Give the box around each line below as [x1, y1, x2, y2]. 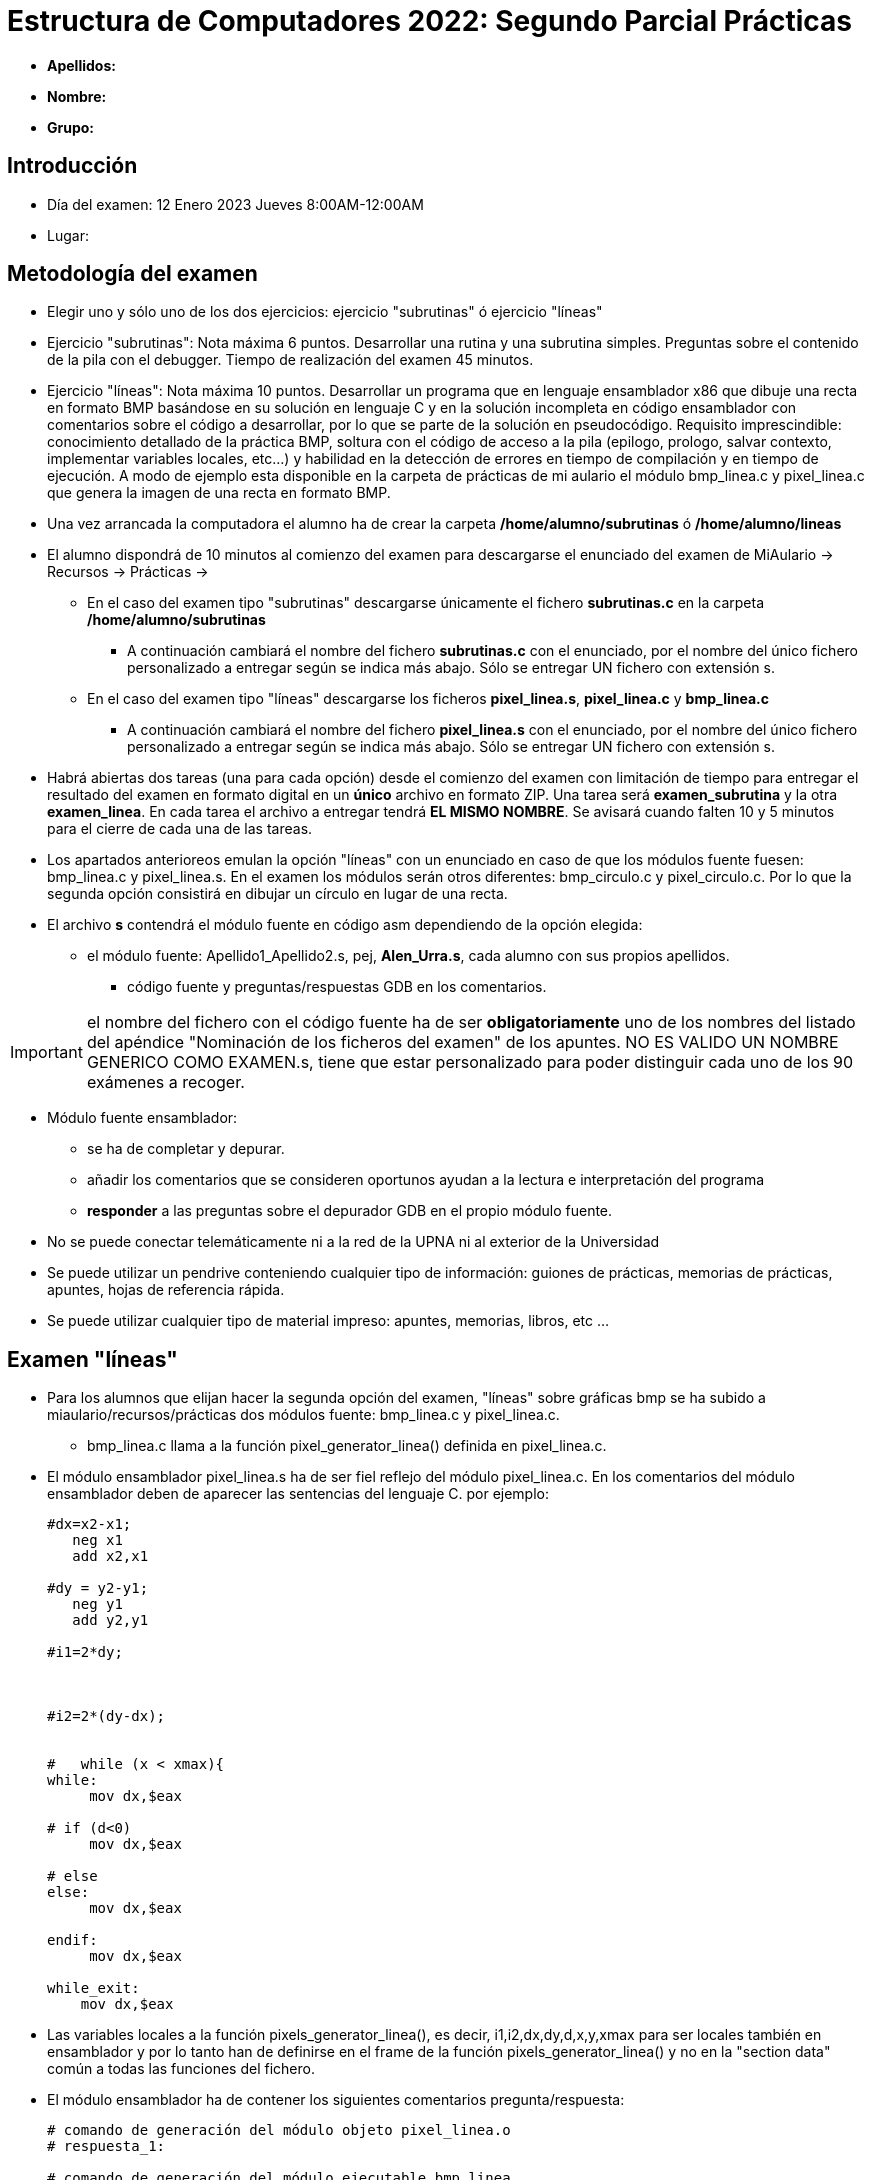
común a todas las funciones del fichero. [47, 2060, 315, 2078]
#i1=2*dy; [47, 1644, 123, 1661]
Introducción [7, 153, 138, 179]
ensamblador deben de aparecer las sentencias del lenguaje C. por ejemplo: [47, 1485, 549, 1503]
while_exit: [47, 1980, 140, 1997]
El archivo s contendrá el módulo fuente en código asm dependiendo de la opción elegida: [47, 916, 643, 934]
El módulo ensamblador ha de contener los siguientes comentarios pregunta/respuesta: [47, 2091, 625, 2109]
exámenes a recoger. [86, 1072, 245, 1093]
